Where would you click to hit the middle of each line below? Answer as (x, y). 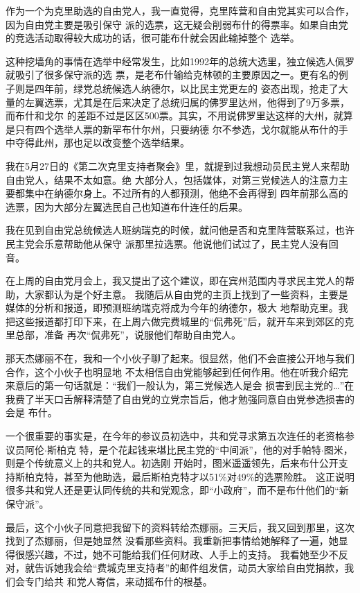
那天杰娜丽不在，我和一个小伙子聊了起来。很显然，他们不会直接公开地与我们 (180, 358)
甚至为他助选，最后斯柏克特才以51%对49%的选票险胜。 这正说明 (209, 476)
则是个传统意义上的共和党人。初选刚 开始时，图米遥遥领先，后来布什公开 (172, 463)
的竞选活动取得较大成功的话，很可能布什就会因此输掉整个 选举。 (153, 38)
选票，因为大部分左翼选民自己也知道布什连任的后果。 (127, 206)
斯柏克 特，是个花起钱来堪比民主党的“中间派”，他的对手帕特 (184, 449)
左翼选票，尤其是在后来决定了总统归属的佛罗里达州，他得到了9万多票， (187, 102)
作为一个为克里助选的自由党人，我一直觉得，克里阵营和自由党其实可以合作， (180, 10)
